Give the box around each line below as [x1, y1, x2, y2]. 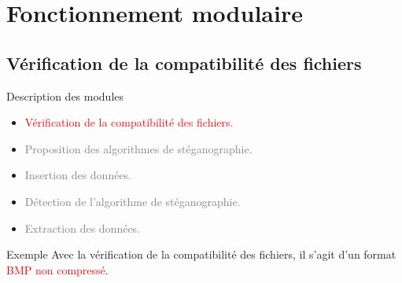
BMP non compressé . [6, 261, 109, 277]
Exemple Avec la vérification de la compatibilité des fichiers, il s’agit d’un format [6, 246, 396, 263]
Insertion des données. [24, 167, 132, 183]
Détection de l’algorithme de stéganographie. [24, 193, 241, 209]
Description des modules [6, 87, 124, 104]
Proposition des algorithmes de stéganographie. [24, 140, 253, 156]
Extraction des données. [24, 219, 141, 236]
